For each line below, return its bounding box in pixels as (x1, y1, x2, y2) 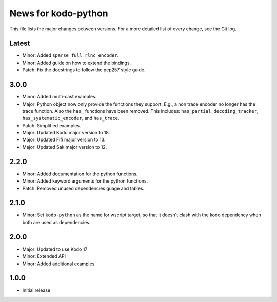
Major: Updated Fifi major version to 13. (22, 136, 106, 143)
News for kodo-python (9, 8, 109, 19)
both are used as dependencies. (22, 219, 91, 225)
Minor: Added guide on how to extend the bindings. (22, 59, 131, 66)
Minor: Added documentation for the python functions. (22, 171, 138, 177)
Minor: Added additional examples (22, 260, 95, 267)
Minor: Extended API (22, 253, 66, 259)
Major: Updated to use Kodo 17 (22, 246, 88, 252)
